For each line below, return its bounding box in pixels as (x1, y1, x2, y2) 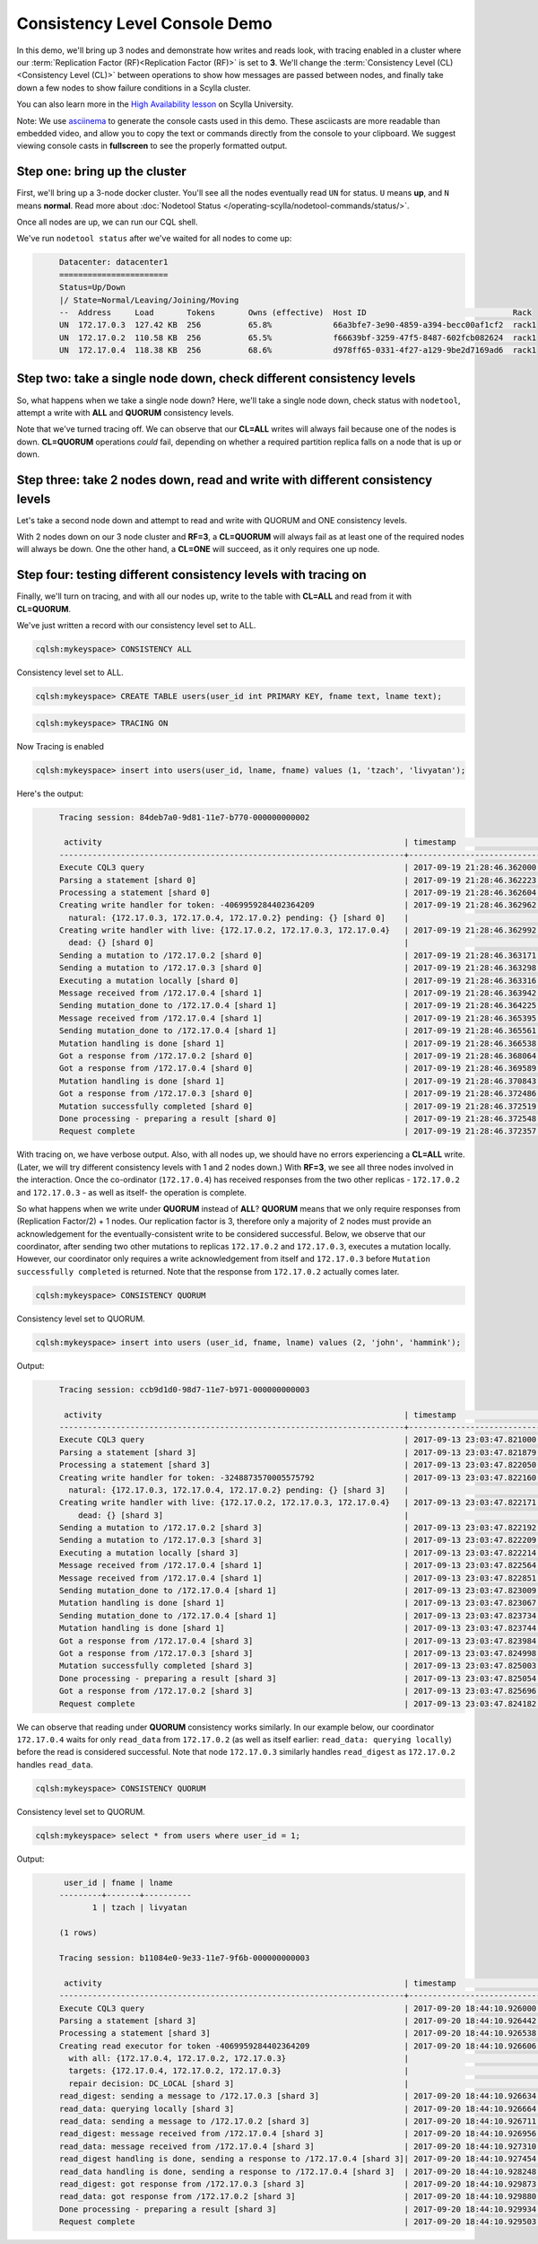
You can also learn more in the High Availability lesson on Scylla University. (16, 99, 294, 110)
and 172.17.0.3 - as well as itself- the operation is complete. (16, 1187, 247, 1197)
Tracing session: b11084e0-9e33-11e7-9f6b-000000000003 (58, 1952, 310, 1963)
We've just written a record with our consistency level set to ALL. (16, 620, 256, 631)
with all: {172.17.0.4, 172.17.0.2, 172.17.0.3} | (68, 2054, 410, 2064)
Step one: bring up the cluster (16, 164, 187, 180)
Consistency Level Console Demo (16, 13, 273, 33)
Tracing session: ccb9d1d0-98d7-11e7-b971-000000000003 (58, 1384, 310, 1395)
